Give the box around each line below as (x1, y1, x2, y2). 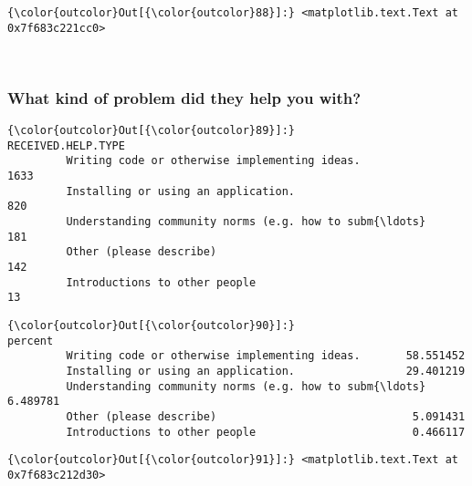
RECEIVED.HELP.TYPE (7, 139, 125, 152)
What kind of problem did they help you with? (7, 86, 362, 109)
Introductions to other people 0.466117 (66, 425, 466, 439)
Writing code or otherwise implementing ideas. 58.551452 (66, 349, 466, 363)
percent (7, 334, 54, 347)
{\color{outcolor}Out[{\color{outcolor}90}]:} (7, 319, 295, 332)
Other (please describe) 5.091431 (66, 409, 466, 423)
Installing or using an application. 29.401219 (66, 364, 466, 377)
